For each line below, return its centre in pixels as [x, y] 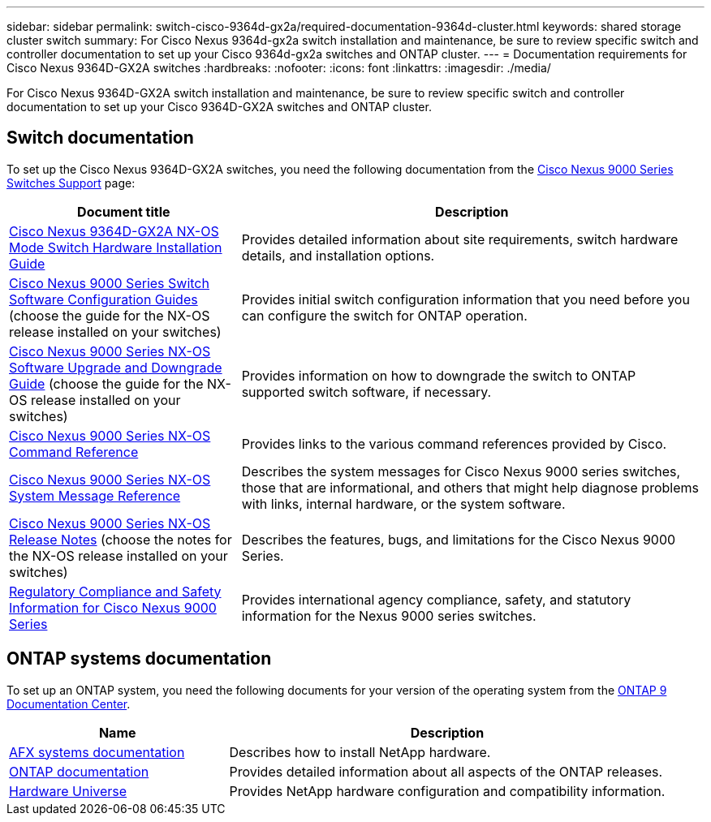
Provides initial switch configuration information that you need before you [465, 299]
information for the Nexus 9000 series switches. [389, 615]
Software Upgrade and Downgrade [116, 367]
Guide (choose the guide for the [106, 383]
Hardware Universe [68, 791]
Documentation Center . [69, 704]
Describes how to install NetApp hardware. [360, 752]
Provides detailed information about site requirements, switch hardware [460, 239]
